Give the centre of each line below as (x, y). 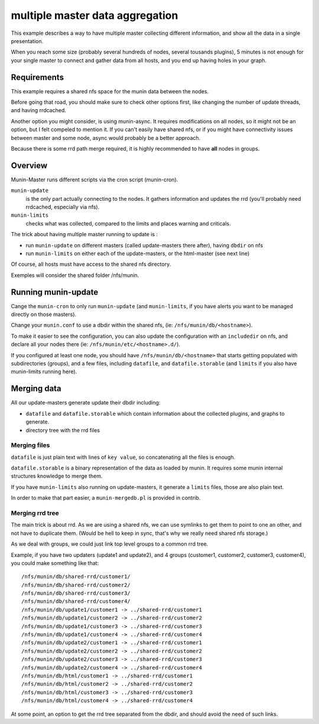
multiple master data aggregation (95, 15)
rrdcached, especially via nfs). (63, 207)
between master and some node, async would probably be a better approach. (106, 138)
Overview (29, 165)
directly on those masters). (44, 314)
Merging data (36, 389)
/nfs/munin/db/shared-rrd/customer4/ (76, 601)
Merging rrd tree (35, 513)
